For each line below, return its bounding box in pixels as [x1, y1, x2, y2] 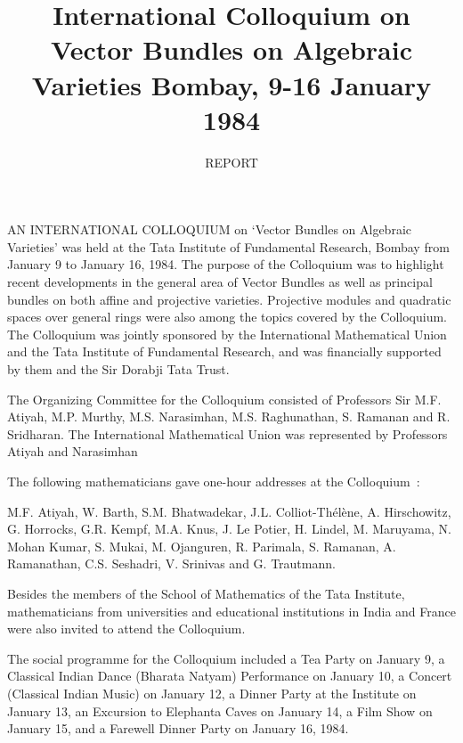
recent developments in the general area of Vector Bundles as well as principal [7, 273, 433, 291]
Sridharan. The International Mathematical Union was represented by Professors [7, 424, 448, 443]
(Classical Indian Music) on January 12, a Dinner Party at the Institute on [7, 683, 417, 702]
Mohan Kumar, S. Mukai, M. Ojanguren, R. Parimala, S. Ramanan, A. [7, 536, 396, 555]
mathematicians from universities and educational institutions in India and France [7, 601, 456, 620]
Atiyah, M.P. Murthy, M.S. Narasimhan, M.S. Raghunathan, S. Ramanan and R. [7, 407, 451, 426]
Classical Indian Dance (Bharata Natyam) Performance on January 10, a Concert [7, 666, 452, 685]
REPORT [205, 152, 258, 171]
